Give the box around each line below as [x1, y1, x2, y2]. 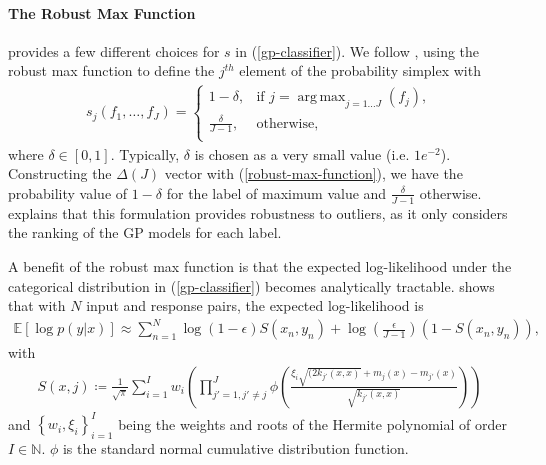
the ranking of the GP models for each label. [8, 222, 282, 243]
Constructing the [8, 163, 112, 184]
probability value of [8, 182, 128, 203]
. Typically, [110, 143, 180, 164]
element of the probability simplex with [239, 60, 481, 81]
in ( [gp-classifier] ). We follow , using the [235, 40, 480, 61]
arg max [297, 90, 346, 105]
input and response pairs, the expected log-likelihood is [86, 295, 424, 316]
